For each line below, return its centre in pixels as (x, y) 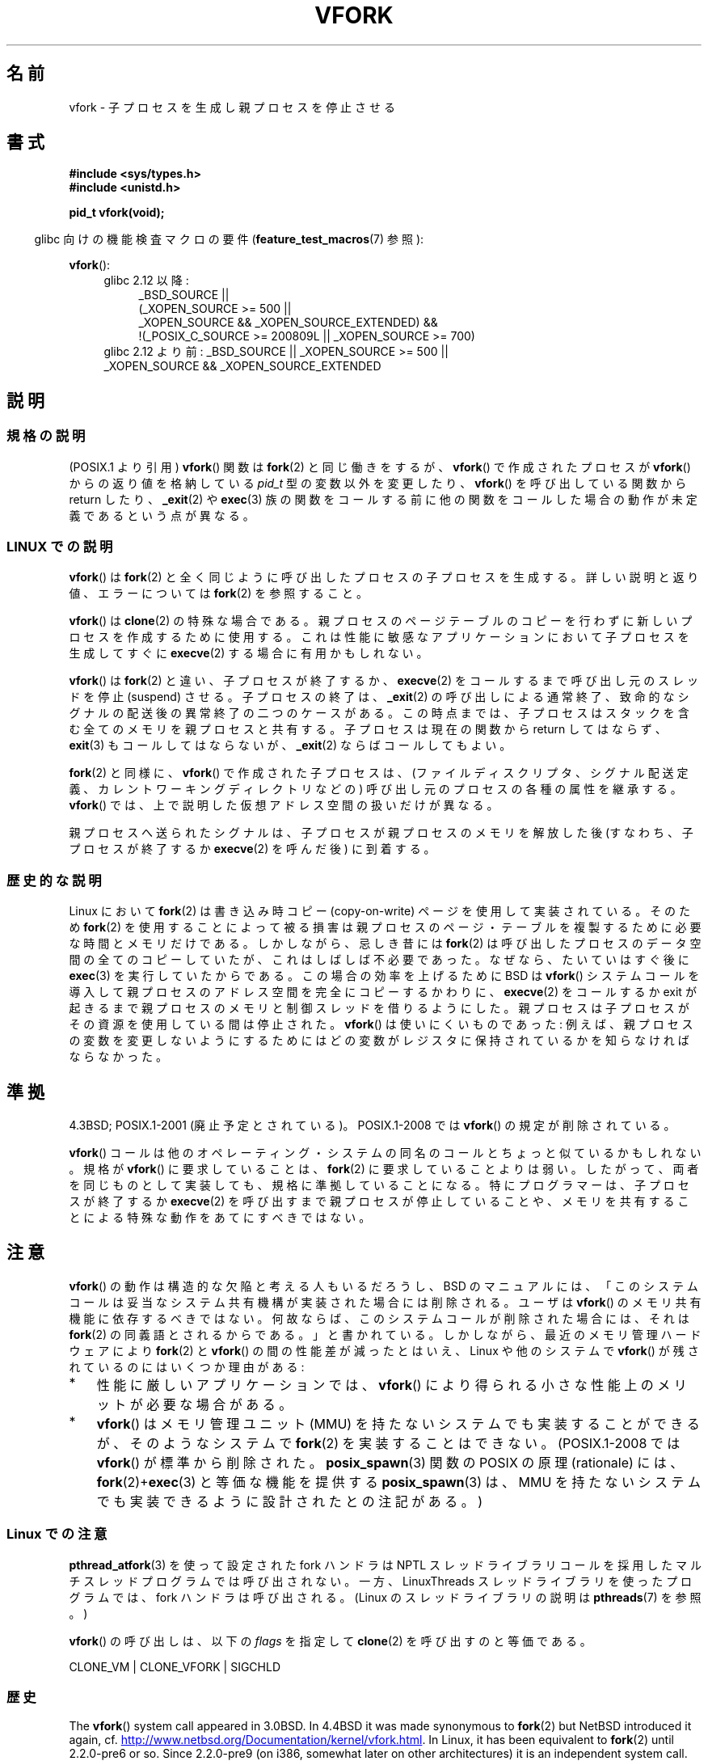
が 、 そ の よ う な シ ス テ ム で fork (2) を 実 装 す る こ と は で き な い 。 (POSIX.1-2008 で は (388, 1443)
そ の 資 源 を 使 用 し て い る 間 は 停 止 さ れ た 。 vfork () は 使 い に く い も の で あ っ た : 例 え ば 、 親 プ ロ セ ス (381, 1024)
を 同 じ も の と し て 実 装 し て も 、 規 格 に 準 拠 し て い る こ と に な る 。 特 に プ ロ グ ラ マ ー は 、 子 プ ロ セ (379, 1185)
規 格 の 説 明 (46, 436)
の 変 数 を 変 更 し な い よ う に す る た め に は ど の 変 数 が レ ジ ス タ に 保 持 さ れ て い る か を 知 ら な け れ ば (379, 1041)
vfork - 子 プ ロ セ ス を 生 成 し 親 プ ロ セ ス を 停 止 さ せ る (232, 107)
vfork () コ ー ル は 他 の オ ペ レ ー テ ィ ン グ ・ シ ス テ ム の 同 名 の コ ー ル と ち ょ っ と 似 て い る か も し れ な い (385, 1153)
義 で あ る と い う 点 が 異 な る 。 (162, 515)
